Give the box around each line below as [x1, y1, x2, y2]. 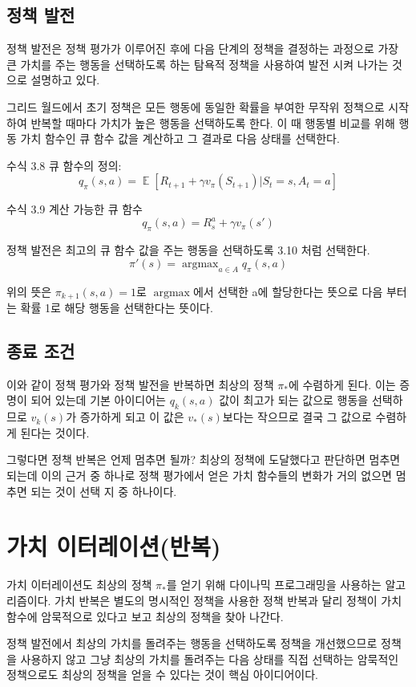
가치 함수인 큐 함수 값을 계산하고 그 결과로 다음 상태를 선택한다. [20, 130, 340, 147]
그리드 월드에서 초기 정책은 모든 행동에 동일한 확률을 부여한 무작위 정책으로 [6, 98, 385, 115]
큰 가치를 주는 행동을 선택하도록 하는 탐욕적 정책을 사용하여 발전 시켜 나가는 [6, 55, 389, 72]
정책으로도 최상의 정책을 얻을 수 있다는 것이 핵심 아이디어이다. [6, 666, 318, 683]
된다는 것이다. [20, 424, 90, 441]
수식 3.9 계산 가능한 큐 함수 [6, 201, 143, 217]
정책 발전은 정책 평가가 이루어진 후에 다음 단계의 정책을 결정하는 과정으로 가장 [6, 40, 399, 57]
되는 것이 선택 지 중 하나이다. [30, 482, 177, 499]
